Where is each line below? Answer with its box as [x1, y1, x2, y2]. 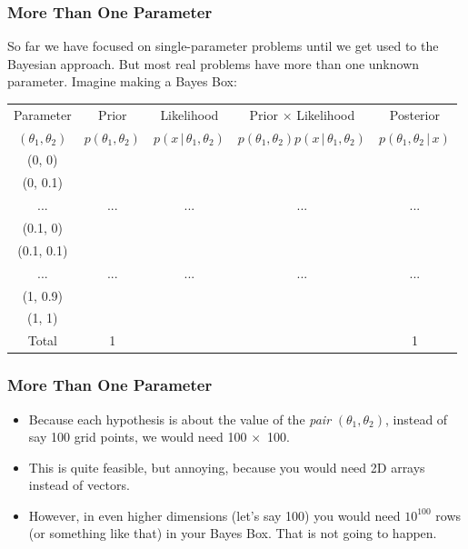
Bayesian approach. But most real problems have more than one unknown [7, 54, 420, 73]
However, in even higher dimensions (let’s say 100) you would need [28, 505, 401, 524]
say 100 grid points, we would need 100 [28, 427, 247, 446]
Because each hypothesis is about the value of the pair [28, 409, 332, 428]
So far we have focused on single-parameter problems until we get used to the [7, 36, 439, 55]
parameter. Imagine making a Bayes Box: [7, 72, 237, 91]
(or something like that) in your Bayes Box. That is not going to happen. [28, 524, 437, 543]
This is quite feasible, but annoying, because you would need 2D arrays [28, 457, 425, 476]
